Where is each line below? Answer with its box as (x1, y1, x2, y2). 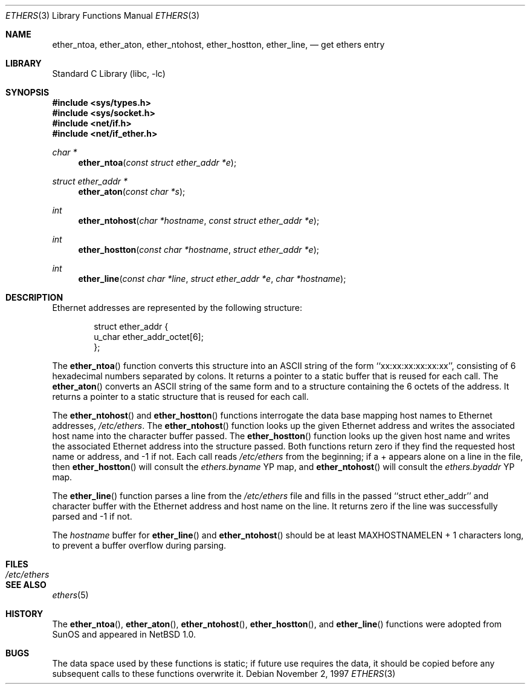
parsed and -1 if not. (52, 511, 132, 521)
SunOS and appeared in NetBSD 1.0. (52, 629, 196, 639)
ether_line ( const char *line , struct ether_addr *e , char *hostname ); (78, 273, 346, 284)
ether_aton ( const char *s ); (78, 186, 186, 197)
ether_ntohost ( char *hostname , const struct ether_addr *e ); (78, 215, 320, 226)
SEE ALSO (5, 580, 47, 590)
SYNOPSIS (5, 87, 50, 97)
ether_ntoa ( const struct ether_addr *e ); (78, 157, 237, 168)
